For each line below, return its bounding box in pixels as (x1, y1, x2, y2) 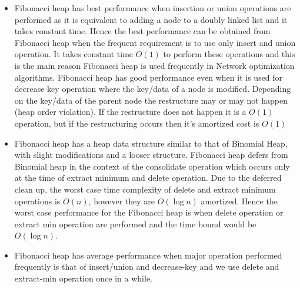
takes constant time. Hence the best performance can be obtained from (14, 25, 271, 37)
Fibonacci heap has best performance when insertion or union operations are (14, 2, 291, 14)
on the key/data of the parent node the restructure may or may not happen (14, 94, 288, 106)
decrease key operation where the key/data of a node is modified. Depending (14, 82, 291, 95)
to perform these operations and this (163, 48, 295, 60)
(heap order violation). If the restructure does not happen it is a (14, 105, 246, 118)
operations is (14, 194, 61, 207)
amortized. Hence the (201, 194, 278, 207)
